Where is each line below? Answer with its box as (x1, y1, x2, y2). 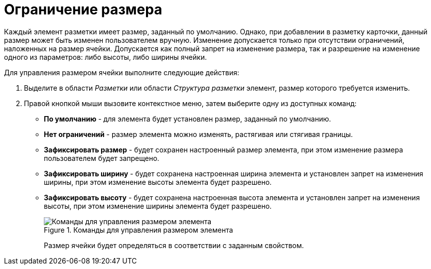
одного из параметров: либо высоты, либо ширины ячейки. (4, 52, 207, 61)
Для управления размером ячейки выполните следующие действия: (4, 68, 240, 77)
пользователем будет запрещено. (44, 153, 159, 162)
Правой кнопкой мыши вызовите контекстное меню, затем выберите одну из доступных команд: (24, 99, 357, 108)
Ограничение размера (4, 1, 162, 18)
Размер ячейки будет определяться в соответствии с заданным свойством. (44, 241, 304, 250)
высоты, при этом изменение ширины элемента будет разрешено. (44, 201, 272, 210)
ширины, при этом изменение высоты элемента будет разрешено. (44, 177, 272, 186)
